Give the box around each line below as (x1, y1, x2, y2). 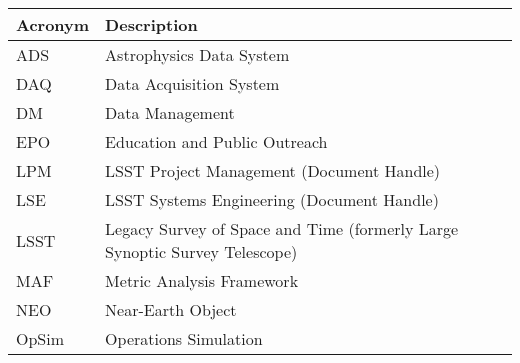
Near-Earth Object (105, 298, 237, 321)
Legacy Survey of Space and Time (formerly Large (105, 217, 459, 240)
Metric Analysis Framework (105, 269, 299, 292)
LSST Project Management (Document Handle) (105, 159, 441, 182)
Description (105, 13, 198, 36)
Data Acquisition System (105, 72, 280, 95)
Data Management (105, 101, 235, 124)
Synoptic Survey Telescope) (105, 240, 298, 263)
